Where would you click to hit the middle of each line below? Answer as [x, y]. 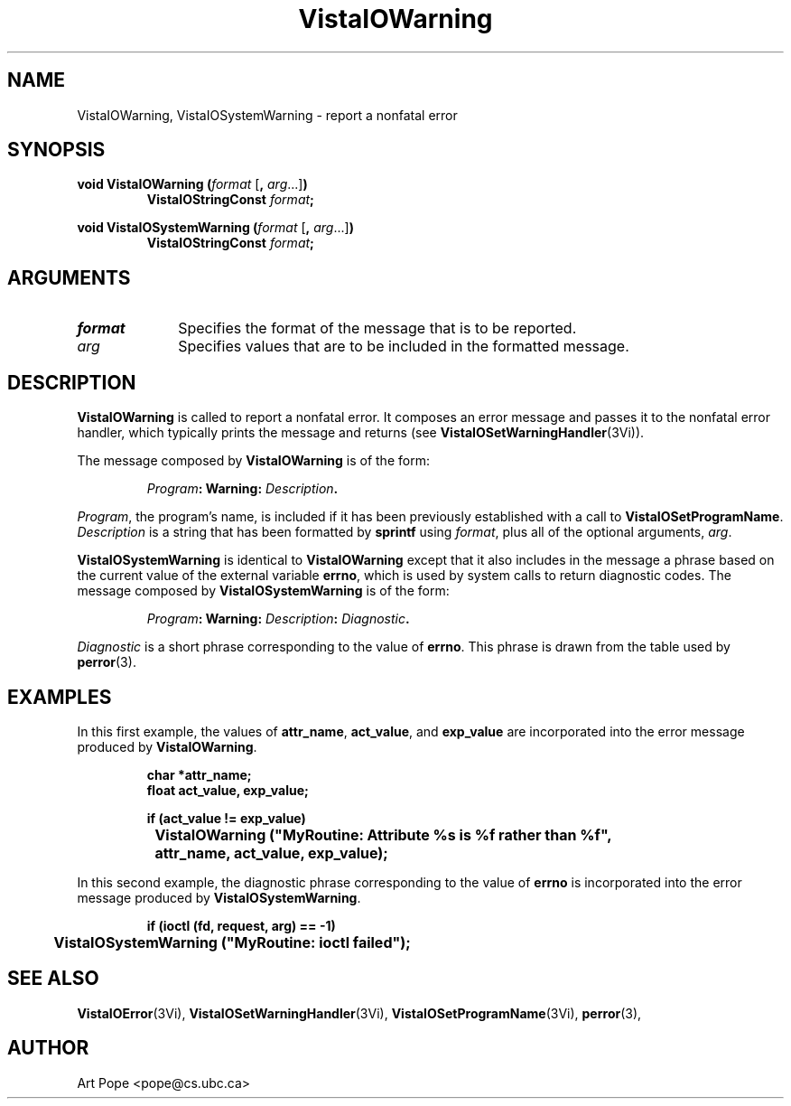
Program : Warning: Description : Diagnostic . [278, 619]
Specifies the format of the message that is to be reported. [377, 328]
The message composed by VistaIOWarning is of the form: [253, 461]
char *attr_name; [199, 774]
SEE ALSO [53, 979]
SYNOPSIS [56, 150]
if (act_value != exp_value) [226, 818]
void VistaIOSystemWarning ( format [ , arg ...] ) [215, 228]
